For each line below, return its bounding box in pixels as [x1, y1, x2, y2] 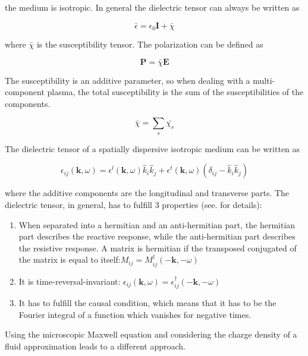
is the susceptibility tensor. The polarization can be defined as [36, 38, 263, 51]
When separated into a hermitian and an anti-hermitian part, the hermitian [18, 218, 296, 231]
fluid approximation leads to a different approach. [5, 340, 186, 352]
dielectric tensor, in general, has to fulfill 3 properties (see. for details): [5, 199, 262, 210]
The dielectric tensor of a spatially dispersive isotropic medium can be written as [5, 142, 300, 155]
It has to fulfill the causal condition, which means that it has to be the [18, 297, 276, 309]
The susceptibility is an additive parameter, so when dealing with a [5, 74, 250, 86]
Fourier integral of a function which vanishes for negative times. [18, 308, 252, 320]
